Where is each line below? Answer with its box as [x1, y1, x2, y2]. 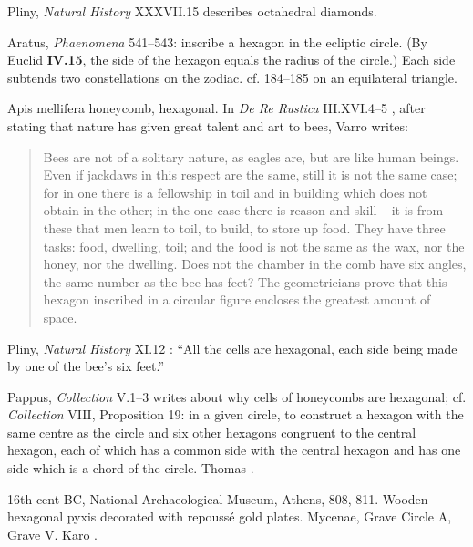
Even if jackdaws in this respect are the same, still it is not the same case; [43, 165, 458, 184]
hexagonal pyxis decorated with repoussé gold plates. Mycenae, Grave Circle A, [7, 507, 452, 526]
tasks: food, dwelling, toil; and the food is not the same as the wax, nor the [43, 236, 465, 255]
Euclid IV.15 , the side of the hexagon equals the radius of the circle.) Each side [7, 50, 456, 69]
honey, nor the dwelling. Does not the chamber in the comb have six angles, [43, 254, 467, 273]
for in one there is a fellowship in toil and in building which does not [43, 182, 427, 201]
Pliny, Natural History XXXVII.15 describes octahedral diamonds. [7, 2, 377, 20]
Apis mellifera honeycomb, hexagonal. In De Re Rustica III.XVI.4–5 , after [7, 98, 426, 118]
